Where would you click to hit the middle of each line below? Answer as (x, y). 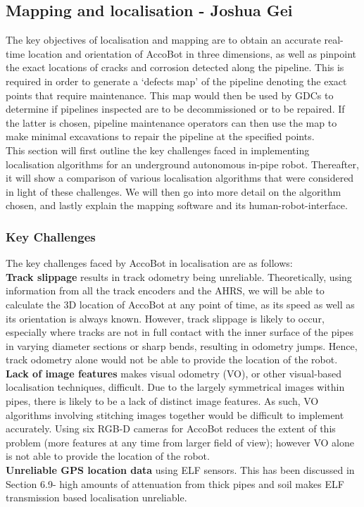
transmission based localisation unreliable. (96, 497)
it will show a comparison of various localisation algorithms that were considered (180, 178)
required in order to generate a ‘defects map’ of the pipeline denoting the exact (176, 81)
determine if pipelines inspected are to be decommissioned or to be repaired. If (175, 109)
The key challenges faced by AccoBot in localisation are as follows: (149, 263)
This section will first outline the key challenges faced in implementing (158, 150)
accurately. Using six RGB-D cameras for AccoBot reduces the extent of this (171, 428)
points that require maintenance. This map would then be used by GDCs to (170, 95)
